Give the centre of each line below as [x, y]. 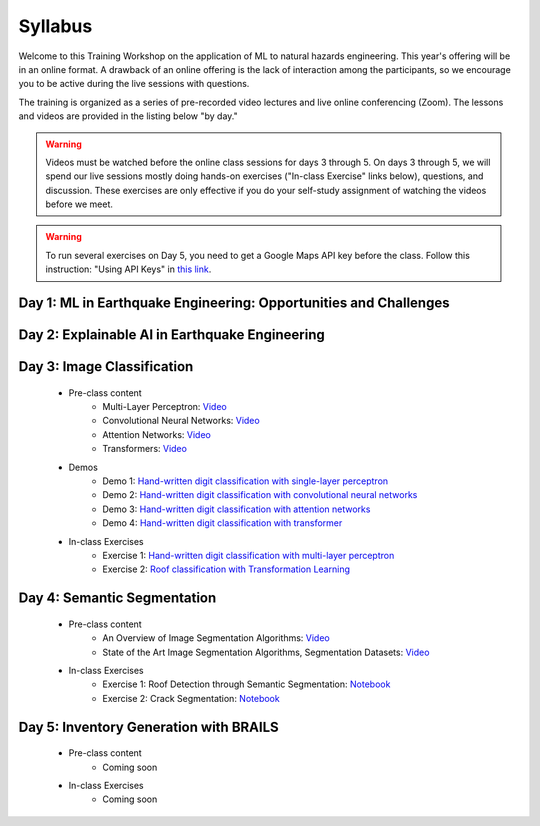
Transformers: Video [144, 449]
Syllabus [55, 26]
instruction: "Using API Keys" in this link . [128, 269]
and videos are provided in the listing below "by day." [128, 116]
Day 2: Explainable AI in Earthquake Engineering [171, 335]
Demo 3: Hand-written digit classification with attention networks [236, 509]
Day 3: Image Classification [106, 366]
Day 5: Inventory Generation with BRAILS [148, 726]
